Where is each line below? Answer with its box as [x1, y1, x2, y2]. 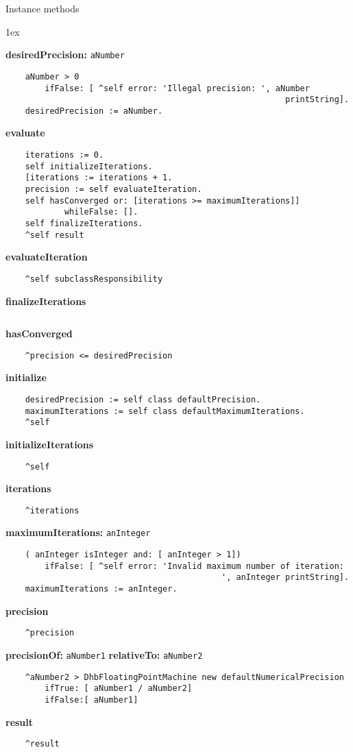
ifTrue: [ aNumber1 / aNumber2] [45, 683, 193, 694]
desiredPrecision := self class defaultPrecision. [25, 395, 261, 404]
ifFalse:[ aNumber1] [45, 694, 138, 705]
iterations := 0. [25, 150, 104, 160]
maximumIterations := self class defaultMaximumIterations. [25, 406, 305, 416]
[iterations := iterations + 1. [25, 173, 173, 183]
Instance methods [5, 1, 80, 15]
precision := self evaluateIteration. [25, 184, 202, 195]
